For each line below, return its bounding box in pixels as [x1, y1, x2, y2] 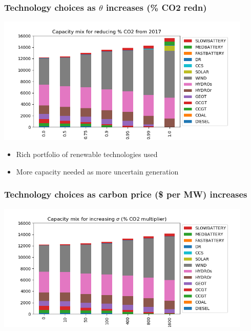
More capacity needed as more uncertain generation [16, 166, 179, 177]
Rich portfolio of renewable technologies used [16, 149, 158, 160]
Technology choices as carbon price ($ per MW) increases [4, 188, 247, 201]
